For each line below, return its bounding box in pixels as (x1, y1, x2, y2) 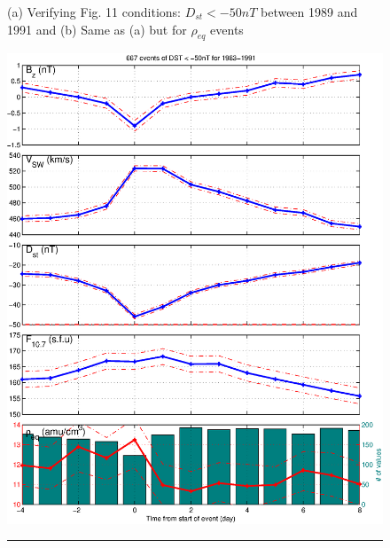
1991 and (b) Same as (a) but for (7, 20, 187, 38)
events (210, 20, 244, 38)
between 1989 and (260, 3, 358, 20)
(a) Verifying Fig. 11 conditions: (7, 3, 181, 20)
